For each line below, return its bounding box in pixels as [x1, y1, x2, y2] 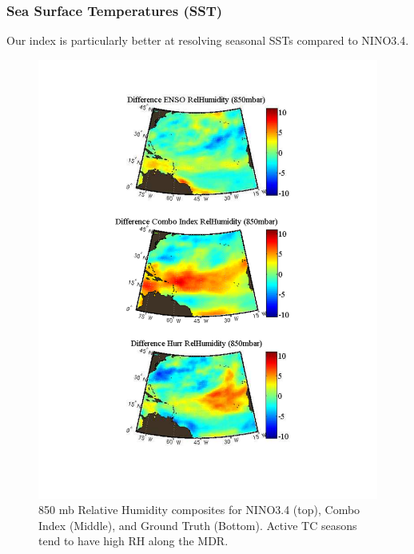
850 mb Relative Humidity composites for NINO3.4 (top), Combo [38, 501, 360, 518]
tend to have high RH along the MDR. [38, 532, 229, 549]
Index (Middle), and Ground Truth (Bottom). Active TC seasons [38, 516, 357, 533]
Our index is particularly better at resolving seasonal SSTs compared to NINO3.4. [6, 32, 409, 49]
